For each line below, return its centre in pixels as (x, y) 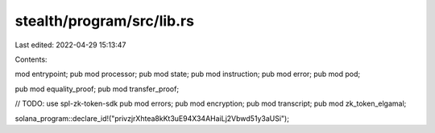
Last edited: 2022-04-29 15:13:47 (70, 45)
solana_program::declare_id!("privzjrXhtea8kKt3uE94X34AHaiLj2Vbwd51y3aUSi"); (152, 118)
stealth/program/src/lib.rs (105, 21)
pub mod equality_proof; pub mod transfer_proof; (97, 89)
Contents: (31, 59)
